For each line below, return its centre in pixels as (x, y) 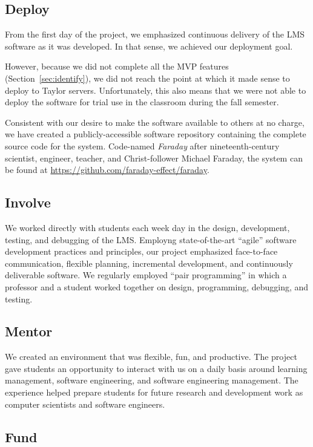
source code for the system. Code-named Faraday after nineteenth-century (142, 145)
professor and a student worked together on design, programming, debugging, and (157, 286)
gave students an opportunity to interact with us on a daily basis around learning (156, 368)
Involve (28, 202)
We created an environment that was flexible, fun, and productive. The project (151, 357)
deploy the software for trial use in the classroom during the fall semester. (142, 102)
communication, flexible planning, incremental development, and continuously (149, 263)
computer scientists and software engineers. (85, 404)
